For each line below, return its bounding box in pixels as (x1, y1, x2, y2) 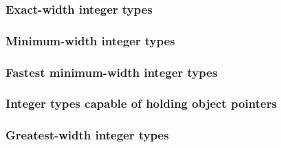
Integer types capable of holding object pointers (6, 95, 277, 112)
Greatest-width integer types (6, 126, 169, 144)
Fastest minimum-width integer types (6, 63, 218, 80)
